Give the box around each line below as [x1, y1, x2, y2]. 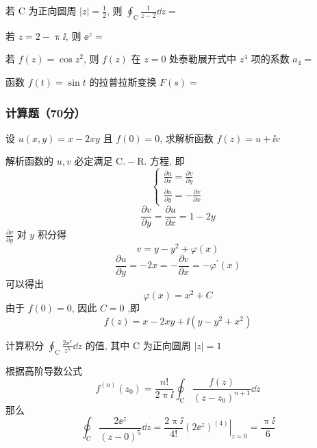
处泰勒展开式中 [169, 51, 237, 66]
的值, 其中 [85, 338, 130, 352]
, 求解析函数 [160, 130, 214, 145]
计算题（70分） [5, 104, 86, 121]
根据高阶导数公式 [5, 363, 82, 377]
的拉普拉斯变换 [89, 74, 157, 89]
